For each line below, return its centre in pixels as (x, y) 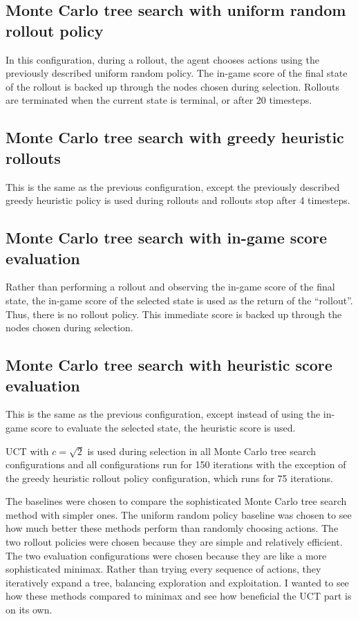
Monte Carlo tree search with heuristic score (169, 365)
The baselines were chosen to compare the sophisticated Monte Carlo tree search (176, 501)
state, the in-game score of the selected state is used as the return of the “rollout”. (179, 300)
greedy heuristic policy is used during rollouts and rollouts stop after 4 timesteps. (178, 200)
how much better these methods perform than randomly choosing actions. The (172, 528)
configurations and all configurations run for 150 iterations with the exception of (176, 464)
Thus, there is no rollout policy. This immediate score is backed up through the (174, 314)
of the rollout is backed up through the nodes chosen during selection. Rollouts (172, 86)
